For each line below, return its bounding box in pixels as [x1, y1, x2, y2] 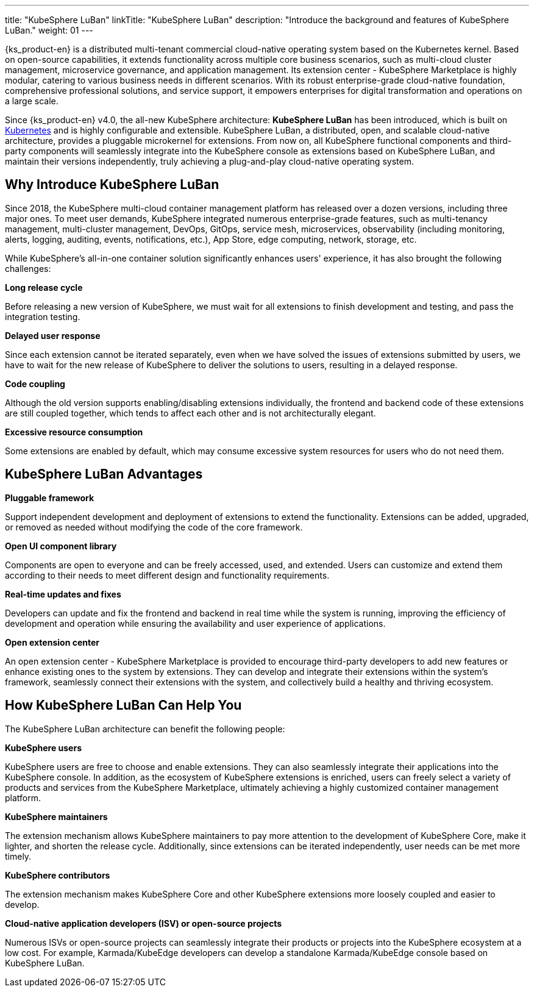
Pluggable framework [5, 492, 94, 503]
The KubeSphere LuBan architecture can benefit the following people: [5, 723, 285, 734]
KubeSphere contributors [5, 869, 110, 880]
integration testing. [5, 311, 80, 322]
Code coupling [5, 378, 65, 389]
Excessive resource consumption [5, 426, 143, 437]
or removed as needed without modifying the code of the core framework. [5, 521, 303, 532]
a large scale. [5, 96, 59, 106]
